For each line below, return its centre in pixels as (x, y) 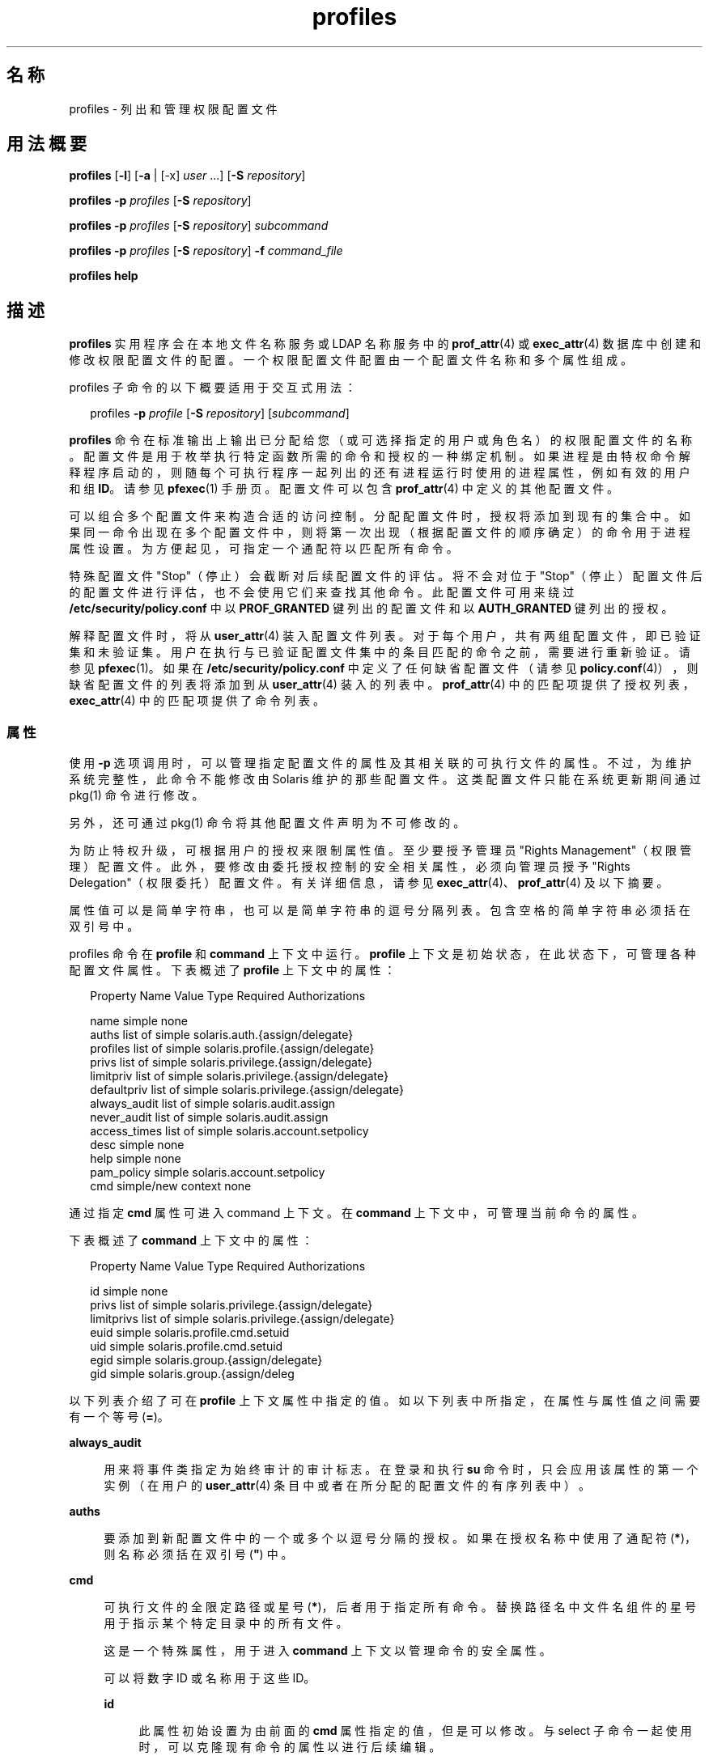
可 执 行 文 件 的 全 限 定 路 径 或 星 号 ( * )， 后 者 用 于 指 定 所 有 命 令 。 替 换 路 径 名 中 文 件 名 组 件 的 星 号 (400, 1607)
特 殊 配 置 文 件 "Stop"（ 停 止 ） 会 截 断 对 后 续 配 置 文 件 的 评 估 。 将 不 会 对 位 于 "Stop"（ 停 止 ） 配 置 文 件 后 (386, 576)
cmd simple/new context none (171, 1186)
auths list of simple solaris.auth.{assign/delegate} (222, 1035)
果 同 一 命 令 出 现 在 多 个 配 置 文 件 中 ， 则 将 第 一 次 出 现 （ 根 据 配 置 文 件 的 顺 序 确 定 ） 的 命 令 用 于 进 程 (380, 532)
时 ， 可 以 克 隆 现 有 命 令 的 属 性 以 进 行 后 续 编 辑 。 (290, 1747)
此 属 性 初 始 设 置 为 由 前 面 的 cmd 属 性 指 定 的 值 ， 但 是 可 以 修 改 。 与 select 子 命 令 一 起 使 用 (415, 1731)
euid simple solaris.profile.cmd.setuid (190, 1333)
